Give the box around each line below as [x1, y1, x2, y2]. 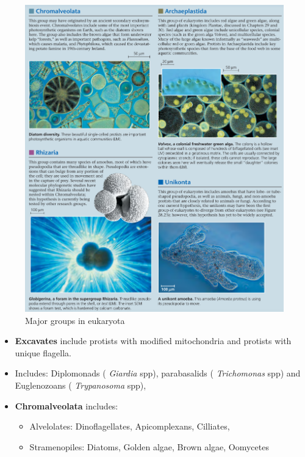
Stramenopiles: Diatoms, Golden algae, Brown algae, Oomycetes [29, 440, 269, 453]
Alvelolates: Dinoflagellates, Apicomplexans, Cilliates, [29, 420, 230, 433]
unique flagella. [15, 346, 71, 359]
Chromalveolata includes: [15, 399, 118, 412]
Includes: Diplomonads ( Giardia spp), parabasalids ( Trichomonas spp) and [15, 367, 301, 380]
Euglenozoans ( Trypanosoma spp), [15, 379, 146, 392]
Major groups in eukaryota [25, 314, 125, 326]
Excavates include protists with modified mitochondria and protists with [15, 334, 292, 347]
